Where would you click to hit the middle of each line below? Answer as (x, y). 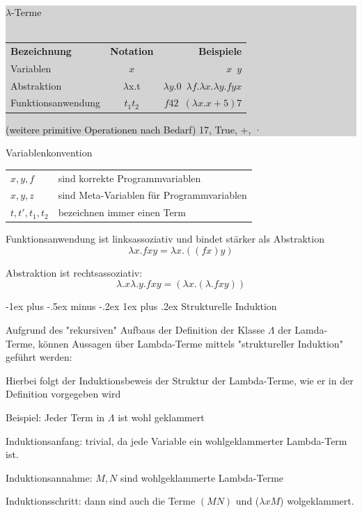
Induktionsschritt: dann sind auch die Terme (101, 501)
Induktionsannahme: (49, 477)
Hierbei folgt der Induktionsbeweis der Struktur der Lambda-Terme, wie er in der (180, 380)
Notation (132, 50)
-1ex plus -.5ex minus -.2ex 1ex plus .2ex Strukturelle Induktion (141, 306)
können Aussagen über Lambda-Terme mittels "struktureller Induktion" (191, 343)
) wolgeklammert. (317, 501)
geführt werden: (39, 357)
